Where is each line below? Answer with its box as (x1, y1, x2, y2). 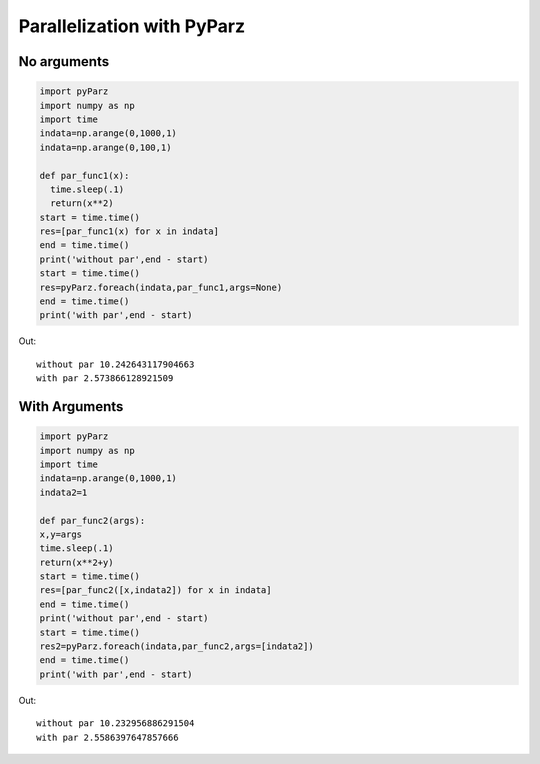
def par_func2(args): (39, 515, 146, 526)
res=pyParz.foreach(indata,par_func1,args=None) (39, 281, 283, 293)
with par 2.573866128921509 (36, 373, 174, 384)
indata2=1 (39, 486, 88, 498)
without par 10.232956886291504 (36, 718, 195, 729)
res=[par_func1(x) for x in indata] (39, 226, 220, 237)
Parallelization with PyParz (18, 15, 246, 37)
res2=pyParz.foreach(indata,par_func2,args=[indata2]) (39, 641, 314, 652)
